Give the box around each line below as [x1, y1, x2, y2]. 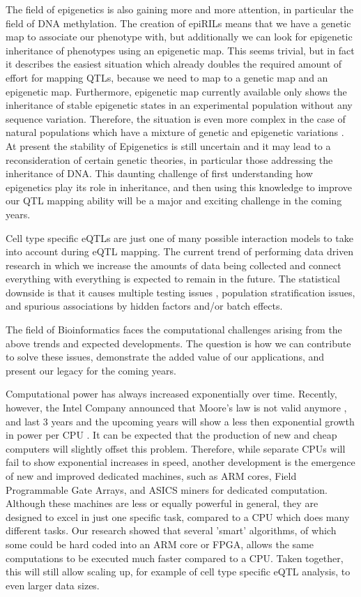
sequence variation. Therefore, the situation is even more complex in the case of [6, 111, 346, 126]
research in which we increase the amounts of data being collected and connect [6, 257, 341, 272]
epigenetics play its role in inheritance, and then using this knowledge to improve [6, 179, 353, 194]
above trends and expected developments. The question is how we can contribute [6, 335, 351, 350]
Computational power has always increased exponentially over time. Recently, [6, 386, 337, 401]
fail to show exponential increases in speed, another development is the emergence [6, 455, 355, 469]
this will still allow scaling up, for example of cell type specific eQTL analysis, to [6, 564, 351, 579]
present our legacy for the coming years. [6, 363, 176, 377]
